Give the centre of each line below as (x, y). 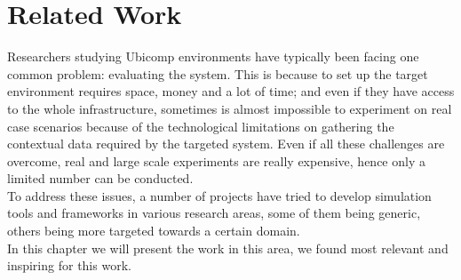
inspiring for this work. (69, 265)
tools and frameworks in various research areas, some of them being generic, (214, 213)
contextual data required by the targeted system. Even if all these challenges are (226, 144)
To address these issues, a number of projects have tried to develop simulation (219, 195)
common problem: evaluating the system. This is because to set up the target (218, 73)
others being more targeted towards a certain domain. (154, 231)
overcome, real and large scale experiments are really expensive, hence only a (216, 160)
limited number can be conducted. (100, 178)
